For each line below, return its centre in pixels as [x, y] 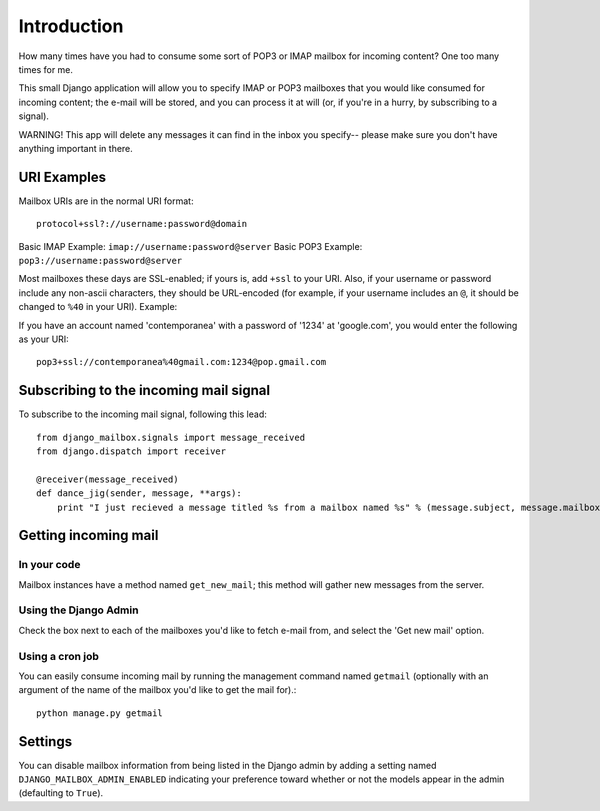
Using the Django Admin [78, 610]
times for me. [46, 69]
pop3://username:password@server [100, 260]
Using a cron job [59, 656]
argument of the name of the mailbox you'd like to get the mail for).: [157, 690]
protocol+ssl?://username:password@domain [142, 224]
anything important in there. [76, 148]
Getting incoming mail [88, 535]
